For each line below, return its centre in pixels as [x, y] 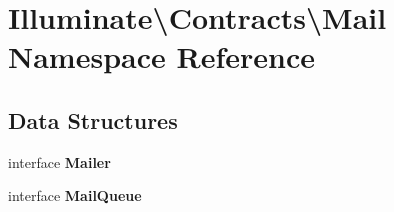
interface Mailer [59, 161]
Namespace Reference [161, 56]
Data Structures [93, 119]
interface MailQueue [75, 195]
